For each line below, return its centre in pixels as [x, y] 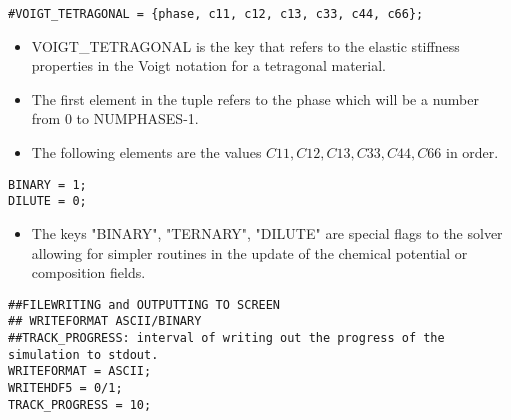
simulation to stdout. [83, 354]
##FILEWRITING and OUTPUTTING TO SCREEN [144, 304]
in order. [472, 152]
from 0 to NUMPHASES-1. [115, 118]
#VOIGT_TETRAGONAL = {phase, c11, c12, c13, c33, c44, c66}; [216, 14]
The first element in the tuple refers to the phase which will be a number [255, 98]
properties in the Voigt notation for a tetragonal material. [208, 65]
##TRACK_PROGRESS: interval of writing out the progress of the [226, 338]
